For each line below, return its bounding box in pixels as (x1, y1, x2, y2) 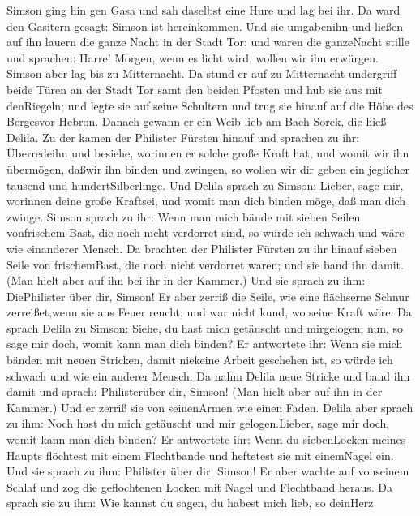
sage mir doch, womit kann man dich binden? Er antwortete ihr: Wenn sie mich (6, 335, 403, 352)
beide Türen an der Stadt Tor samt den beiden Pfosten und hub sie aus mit (6, 80, 383, 97)
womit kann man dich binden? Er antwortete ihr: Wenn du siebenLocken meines (6, 431, 406, 448)
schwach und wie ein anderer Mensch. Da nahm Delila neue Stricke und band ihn (6, 367, 410, 384)
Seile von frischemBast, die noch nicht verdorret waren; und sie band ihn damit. (6, 256, 404, 273)
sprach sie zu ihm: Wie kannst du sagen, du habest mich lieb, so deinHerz (6, 494, 374, 511)
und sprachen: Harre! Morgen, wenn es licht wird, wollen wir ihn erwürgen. (6, 49, 379, 66)
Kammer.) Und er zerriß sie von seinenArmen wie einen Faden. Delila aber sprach (6, 398, 414, 415)
